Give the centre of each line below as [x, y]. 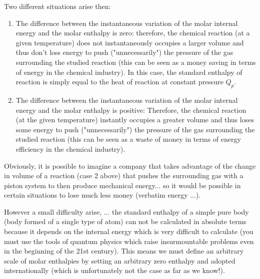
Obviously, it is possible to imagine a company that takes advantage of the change [130, 165]
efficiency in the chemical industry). [70, 148]
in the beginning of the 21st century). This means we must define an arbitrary [124, 251]
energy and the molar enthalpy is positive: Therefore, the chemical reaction [131, 110]
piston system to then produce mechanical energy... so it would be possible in [122, 185]
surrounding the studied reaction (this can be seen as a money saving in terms [136, 62]
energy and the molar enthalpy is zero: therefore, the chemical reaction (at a [133, 33]
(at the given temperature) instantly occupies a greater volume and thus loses [135, 120]
